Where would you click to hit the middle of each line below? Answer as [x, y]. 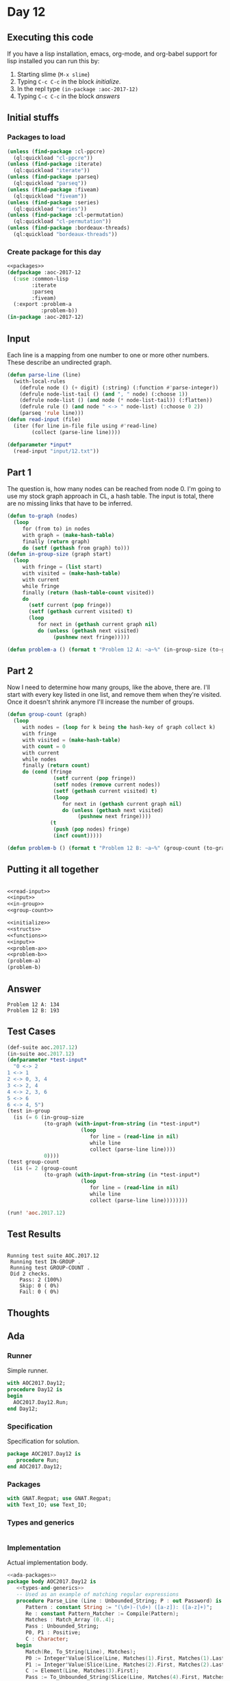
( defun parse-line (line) [44, 374]
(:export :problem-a [42, 305]
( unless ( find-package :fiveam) [53, 189]
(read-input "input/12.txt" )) [56, 451]
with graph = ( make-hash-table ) [68, 535]
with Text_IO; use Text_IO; [47, 1505]
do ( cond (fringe [47, 772]
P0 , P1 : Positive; [53, 1633]
